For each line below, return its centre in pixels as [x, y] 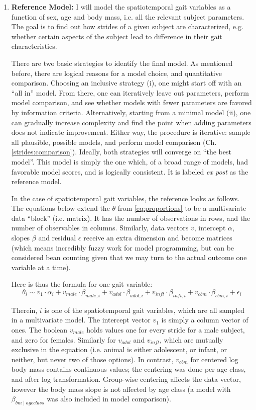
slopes [21, 238]
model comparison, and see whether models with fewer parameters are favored [132, 102]
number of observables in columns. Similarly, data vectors [100, 228]
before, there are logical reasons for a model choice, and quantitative [116, 73]
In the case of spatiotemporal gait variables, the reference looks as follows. [125, 198]
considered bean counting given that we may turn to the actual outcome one [129, 257]
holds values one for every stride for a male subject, [166, 330]
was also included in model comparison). [109, 399]
